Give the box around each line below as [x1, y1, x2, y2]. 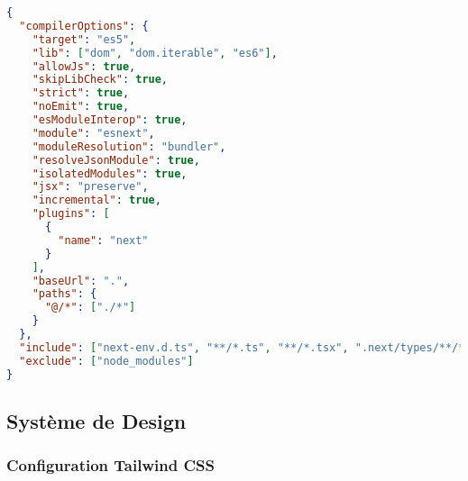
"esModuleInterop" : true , [32, 113, 188, 126]
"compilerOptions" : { [19, 19, 149, 32]
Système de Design [6, 406, 187, 434]
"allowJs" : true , [32, 59, 136, 73]
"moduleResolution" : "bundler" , [32, 140, 226, 153]
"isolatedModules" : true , [32, 167, 188, 180]
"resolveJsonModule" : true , [32, 153, 200, 167]
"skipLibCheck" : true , [32, 73, 169, 86]
